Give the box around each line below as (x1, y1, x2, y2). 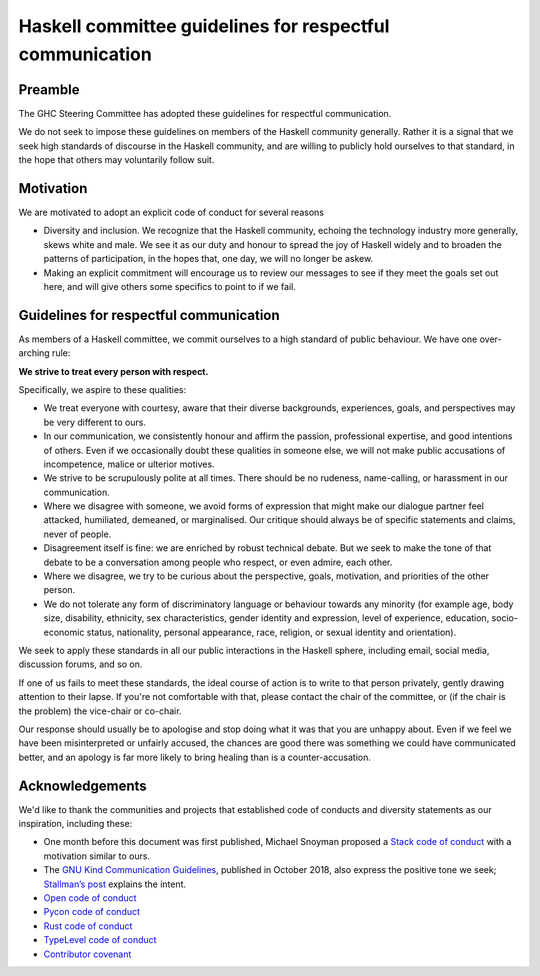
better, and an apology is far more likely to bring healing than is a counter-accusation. (18, 751, 372, 763)
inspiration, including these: (18, 818, 133, 830)
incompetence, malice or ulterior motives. (43, 458, 215, 470)
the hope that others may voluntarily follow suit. (18, 154, 215, 166)
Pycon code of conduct (43, 906, 140, 918)
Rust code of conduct (43, 920, 133, 932)
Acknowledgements (18, 777, 147, 794)
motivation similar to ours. (43, 850, 150, 862)
